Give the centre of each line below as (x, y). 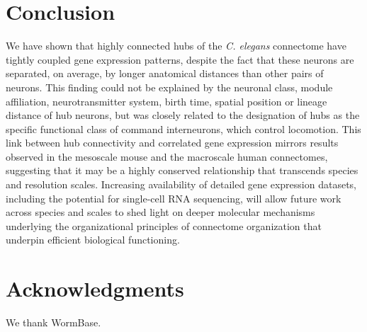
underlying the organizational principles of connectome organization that (164, 225)
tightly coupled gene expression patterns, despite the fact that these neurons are (180, 59)
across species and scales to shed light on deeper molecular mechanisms (160, 212)
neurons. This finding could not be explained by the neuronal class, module (169, 87)
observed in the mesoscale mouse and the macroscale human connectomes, (167, 156)
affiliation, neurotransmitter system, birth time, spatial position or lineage (166, 101)
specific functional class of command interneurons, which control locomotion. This (183, 128)
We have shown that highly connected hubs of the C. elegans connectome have (176, 46)
